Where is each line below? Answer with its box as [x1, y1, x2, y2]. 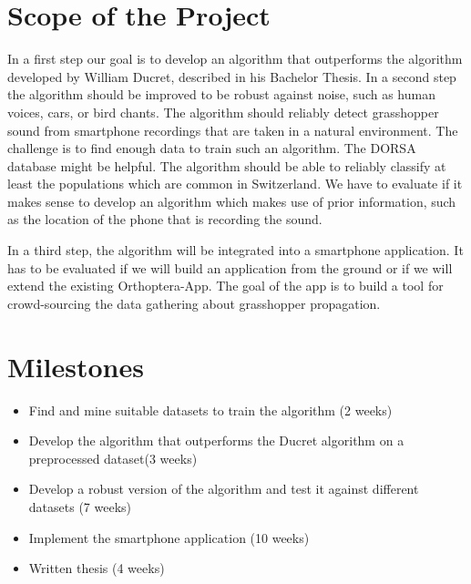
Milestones [7, 347, 144, 384]
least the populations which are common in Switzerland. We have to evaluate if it [7, 174, 463, 193]
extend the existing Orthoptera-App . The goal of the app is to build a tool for [7, 276, 444, 295]
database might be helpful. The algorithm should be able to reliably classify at [7, 156, 446, 175]
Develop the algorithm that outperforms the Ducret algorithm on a [28, 431, 404, 450]
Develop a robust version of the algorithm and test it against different [28, 479, 419, 498]
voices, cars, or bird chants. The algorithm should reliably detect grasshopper [7, 102, 439, 121]
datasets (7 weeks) [28, 497, 131, 516]
